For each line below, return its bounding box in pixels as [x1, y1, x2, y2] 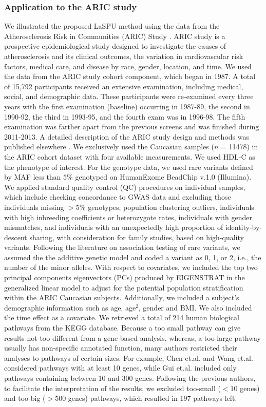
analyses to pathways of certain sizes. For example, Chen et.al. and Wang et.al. [4, 352, 253, 363]
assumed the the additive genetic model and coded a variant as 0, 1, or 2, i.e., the [4, 251, 261, 262]
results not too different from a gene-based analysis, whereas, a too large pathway [4, 332, 261, 343]
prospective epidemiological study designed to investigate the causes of [4, 41, 226, 51]
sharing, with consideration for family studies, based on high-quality [29, 231, 244, 242]
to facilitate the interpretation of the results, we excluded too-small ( [4, 382, 221, 393]
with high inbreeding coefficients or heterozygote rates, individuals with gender [4, 211, 253, 222]
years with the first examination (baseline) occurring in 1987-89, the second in [4, 101, 250, 111]
